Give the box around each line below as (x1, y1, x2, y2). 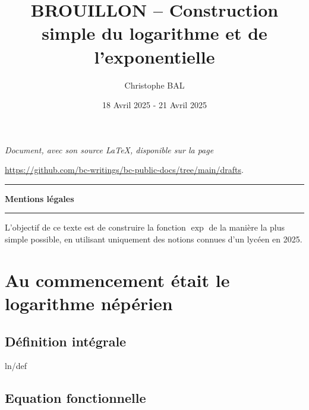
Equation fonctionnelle (5, 389, 146, 407)
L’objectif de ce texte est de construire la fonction (5, 221, 186, 234)
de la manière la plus (209, 221, 285, 234)
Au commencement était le (5, 267, 230, 292)
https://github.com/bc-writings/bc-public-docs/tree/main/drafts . (5, 163, 244, 176)
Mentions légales (5, 192, 74, 204)
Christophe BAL (124, 78, 185, 91)
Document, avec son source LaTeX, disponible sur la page (5, 143, 214, 156)
